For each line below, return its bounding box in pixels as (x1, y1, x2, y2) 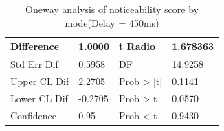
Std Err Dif (10, 57, 58, 71)
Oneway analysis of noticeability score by (25, 2, 199, 16)
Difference (10, 39, 60, 53)
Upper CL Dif (10, 73, 69, 88)
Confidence (10, 108, 56, 122)
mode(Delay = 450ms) (65, 15, 159, 29)
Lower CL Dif (10, 91, 68, 105)
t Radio (118, 39, 155, 53)
